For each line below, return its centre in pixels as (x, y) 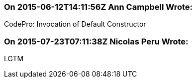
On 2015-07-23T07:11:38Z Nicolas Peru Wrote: (96, 41)
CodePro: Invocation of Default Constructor (75, 24)
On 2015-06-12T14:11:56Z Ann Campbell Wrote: (98, 7)
